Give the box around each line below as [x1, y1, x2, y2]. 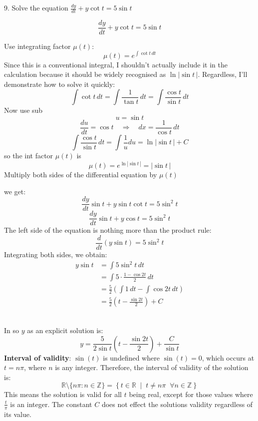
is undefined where [103, 352, 160, 363]
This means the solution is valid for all [4, 389, 122, 400]
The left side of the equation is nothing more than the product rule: [4, 225, 212, 235]
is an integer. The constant [10, 399, 92, 409]
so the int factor [4, 150, 53, 160]
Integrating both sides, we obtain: [4, 249, 107, 260]
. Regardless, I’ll [198, 69, 248, 79]
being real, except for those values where [129, 389, 253, 400]
